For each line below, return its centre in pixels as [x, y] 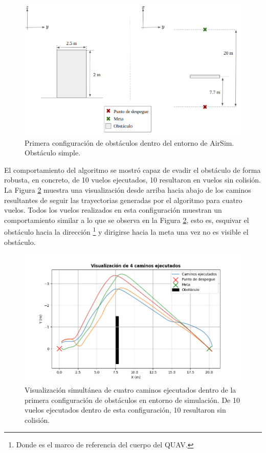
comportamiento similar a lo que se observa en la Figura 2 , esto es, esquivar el [127, 220]
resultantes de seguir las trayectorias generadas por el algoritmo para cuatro [123, 200]
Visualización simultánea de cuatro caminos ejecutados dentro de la [130, 390]
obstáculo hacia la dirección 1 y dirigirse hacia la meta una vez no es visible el [126, 231]
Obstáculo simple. [53, 153]
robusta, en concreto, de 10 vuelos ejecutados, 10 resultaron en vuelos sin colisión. [132, 180]
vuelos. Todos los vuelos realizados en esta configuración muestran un [113, 210]
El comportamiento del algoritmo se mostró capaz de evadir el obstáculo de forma [132, 169]
